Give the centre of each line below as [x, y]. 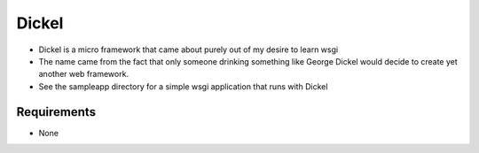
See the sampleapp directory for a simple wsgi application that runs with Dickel [183, 86]
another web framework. [83, 74]
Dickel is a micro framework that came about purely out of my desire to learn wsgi [188, 50]
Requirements [56, 112]
